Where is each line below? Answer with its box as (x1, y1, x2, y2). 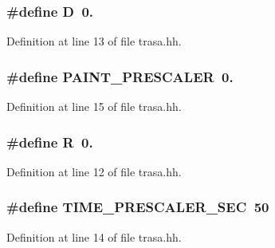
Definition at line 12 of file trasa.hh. (6, 163, 182, 179)
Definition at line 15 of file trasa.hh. (6, 98, 182, 115)
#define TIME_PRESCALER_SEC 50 (6, 197, 269, 217)
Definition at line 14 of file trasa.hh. (6, 228, 182, 245)
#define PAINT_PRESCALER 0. (6, 66, 234, 86)
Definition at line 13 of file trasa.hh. (6, 33, 182, 49)
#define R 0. (6, 132, 93, 152)
